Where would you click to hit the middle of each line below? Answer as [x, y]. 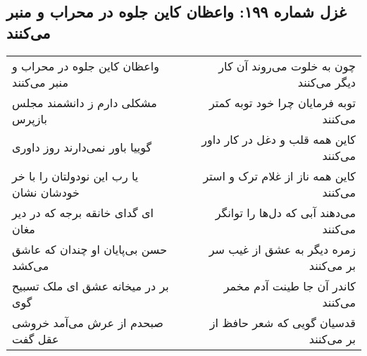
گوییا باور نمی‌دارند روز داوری [82, 147]
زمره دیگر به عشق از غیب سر [282, 249]
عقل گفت [36, 338]
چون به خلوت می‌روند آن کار [287, 66]
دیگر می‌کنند [326, 82]
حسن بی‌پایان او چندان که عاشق [90, 249]
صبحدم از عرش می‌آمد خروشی [88, 322]
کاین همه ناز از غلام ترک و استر [279, 176]
